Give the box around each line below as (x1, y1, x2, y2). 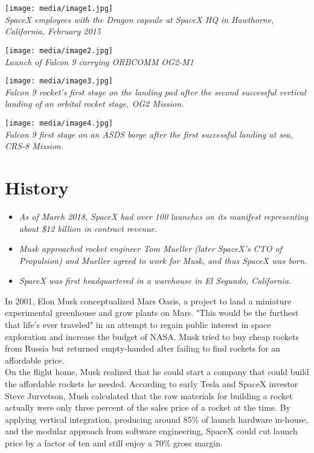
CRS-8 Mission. (5, 140, 64, 152)
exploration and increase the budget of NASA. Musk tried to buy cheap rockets (5, 330, 299, 342)
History (5, 175, 69, 199)
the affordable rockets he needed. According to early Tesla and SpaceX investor (5, 377, 298, 390)
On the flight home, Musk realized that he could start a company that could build (5, 365, 309, 378)
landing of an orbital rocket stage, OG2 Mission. (5, 97, 184, 110)
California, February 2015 (5, 25, 101, 37)
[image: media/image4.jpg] (5, 118, 113, 127)
